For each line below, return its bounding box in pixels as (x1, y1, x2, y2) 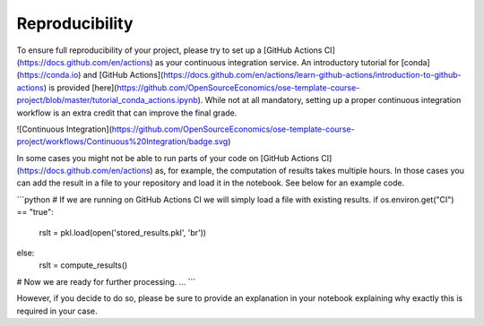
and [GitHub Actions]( (82, 70, 164, 81)
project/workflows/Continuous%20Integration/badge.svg (16, 136, 229, 147)
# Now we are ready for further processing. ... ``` (16, 276, 196, 287)
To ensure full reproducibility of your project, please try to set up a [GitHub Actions (16, 45, 323, 56)
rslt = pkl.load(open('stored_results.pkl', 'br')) (39, 227, 206, 237)
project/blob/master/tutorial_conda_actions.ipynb (16, 95, 198, 106)
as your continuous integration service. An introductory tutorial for (154, 56, 400, 67)
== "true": (16, 207, 54, 218)
